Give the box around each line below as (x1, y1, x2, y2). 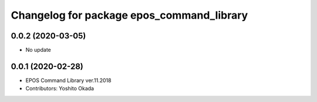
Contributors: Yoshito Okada (25, 85, 94, 92)
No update (25, 47, 51, 54)
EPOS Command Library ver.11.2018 (25, 76, 112, 84)
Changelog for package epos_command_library (11, 9, 248, 22)
